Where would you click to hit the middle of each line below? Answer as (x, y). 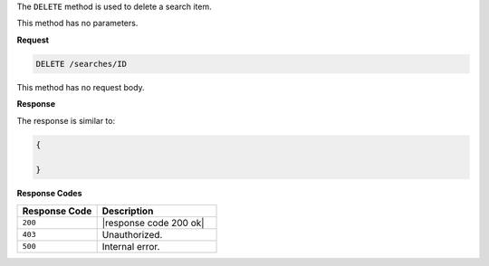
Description (128, 211)
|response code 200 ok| (153, 223)
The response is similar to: (66, 120)
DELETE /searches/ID (81, 64)
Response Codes (49, 194)
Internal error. (131, 246)
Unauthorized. (132, 234)
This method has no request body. (81, 87)
